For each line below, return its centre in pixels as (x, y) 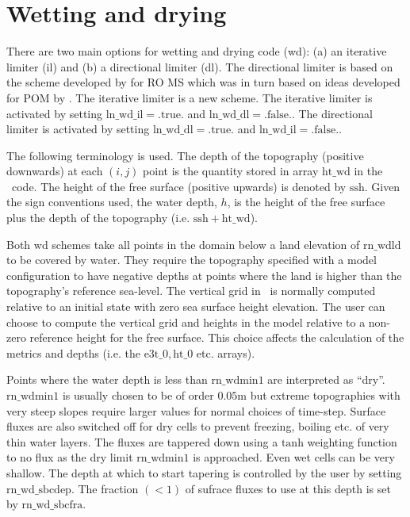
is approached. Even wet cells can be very (294, 457)
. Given (382, 186)
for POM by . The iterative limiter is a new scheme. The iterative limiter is (190, 97)
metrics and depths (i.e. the (73, 352)
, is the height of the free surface (306, 202)
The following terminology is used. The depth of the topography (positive (185, 155)
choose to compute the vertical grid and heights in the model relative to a (186, 322)
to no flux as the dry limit (70, 457)
